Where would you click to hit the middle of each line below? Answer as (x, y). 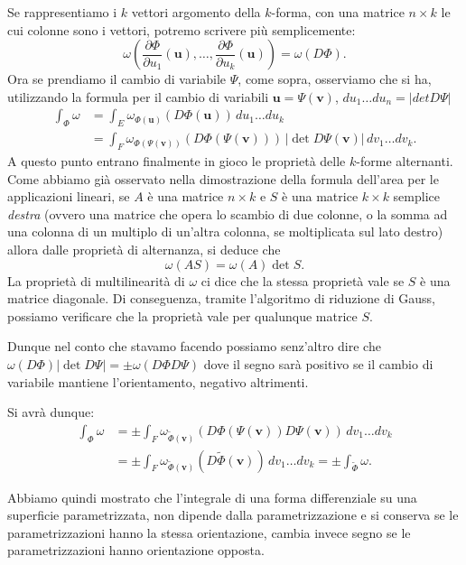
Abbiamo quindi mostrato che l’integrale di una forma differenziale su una (212, 497)
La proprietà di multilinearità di (96, 280)
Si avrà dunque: (51, 412)
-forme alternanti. (405, 161)
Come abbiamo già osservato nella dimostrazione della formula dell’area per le (223, 178)
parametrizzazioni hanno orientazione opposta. (136, 550)
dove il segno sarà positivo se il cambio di (318, 363)
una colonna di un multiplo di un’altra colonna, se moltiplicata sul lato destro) (225, 232)
